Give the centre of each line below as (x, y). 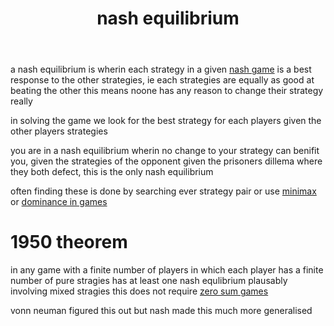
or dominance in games (59, 202)
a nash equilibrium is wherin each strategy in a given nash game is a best (161, 69)
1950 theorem (69, 242)
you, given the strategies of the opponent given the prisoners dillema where (166, 161)
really (21, 101)
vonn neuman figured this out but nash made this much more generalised (161, 311)
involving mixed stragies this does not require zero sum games (139, 291)
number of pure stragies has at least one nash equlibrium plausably (149, 281)
